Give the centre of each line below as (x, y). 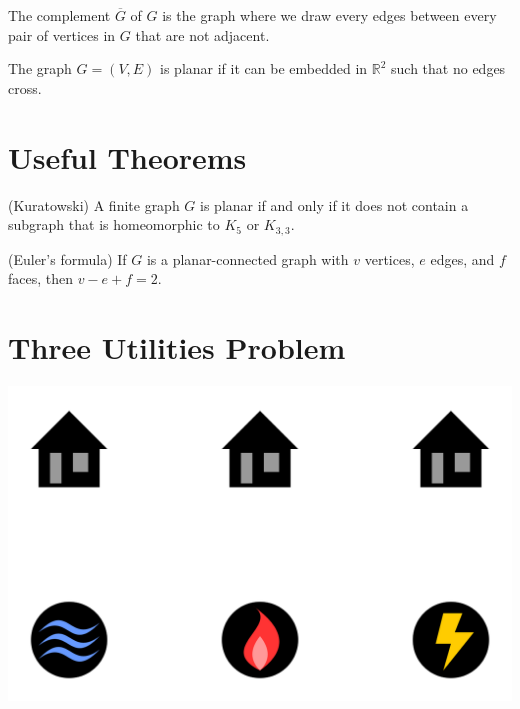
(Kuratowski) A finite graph (94, 204)
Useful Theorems (127, 156)
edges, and (462, 258)
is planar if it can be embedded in (264, 68)
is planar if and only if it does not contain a (334, 204)
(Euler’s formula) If (67, 258)
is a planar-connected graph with (247, 258)
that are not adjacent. (202, 34)
